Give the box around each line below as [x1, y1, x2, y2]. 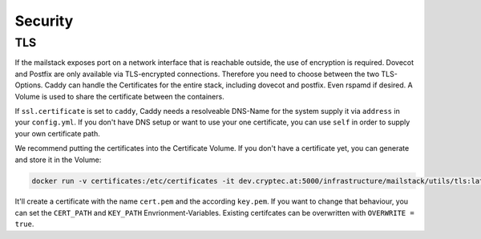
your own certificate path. [14, 128, 100, 138]
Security [14, 12, 74, 30]
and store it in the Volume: [14, 155, 102, 164]
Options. [14, 80, 43, 90]
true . [14, 219, 34, 229]
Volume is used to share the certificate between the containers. [14, 91, 224, 101]
